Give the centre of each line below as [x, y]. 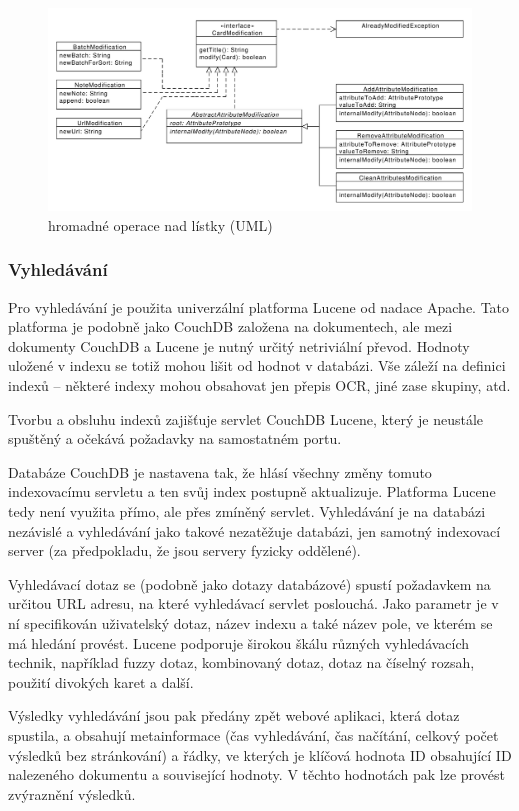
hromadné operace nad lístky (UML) [160, 224]
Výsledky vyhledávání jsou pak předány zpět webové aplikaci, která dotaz [234, 715]
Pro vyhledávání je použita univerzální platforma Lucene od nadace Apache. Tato [259, 306]
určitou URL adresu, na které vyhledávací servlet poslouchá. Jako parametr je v [253, 603]
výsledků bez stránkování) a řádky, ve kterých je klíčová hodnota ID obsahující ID [260, 754]
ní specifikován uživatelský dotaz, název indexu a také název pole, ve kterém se [250, 623]
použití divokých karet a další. [101, 681]
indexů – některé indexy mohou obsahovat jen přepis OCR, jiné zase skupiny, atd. [259, 385]
